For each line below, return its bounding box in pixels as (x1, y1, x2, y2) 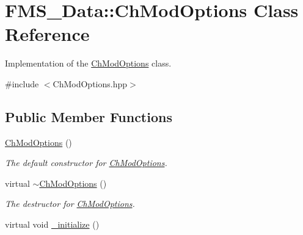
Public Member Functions (5, 107, 172, 126)
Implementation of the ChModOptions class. (5, 57, 172, 70)
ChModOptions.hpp (53, 77, 128, 90)
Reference (5, 21, 90, 46)
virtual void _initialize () (5, 218, 100, 231)
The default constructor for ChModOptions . (5, 156, 167, 169)
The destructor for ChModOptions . (5, 197, 135, 210)
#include (5, 77, 39, 90)
